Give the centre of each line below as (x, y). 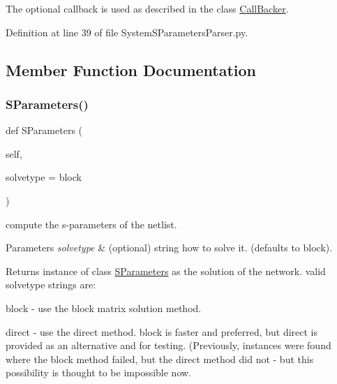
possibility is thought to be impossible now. (99, 372)
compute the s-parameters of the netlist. (91, 224)
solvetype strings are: (51, 285)
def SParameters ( (44, 130)
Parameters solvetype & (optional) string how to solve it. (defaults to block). (169, 248)
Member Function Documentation (131, 69)
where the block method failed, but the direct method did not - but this (160, 359)
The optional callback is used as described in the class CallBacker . (147, 8)
